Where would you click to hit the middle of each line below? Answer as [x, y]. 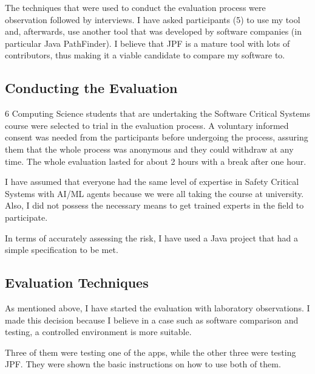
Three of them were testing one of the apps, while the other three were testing [151, 352]
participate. [26, 217]
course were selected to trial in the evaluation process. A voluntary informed [147, 125]
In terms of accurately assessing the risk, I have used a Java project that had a [152, 237]
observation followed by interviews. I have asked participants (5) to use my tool [153, 19]
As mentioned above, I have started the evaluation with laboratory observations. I [157, 307]
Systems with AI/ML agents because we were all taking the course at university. [154, 193]
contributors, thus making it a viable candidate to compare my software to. [145, 55]
